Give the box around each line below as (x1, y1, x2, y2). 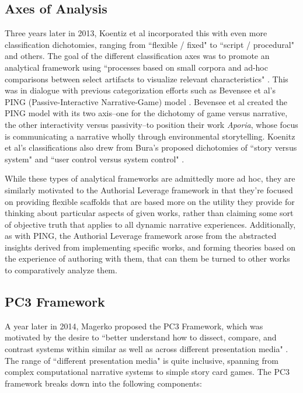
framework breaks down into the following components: (5, 377, 202, 389)
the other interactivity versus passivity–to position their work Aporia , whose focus (5, 118, 298, 130)
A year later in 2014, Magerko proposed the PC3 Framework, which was (5, 319, 263, 332)
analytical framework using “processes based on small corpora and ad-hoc (5, 61, 268, 73)
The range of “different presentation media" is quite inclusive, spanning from (5, 354, 278, 366)
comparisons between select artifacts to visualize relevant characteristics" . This (5, 72, 288, 85)
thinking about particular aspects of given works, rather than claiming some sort (5, 207, 294, 219)
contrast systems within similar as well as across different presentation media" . (5, 343, 288, 355)
